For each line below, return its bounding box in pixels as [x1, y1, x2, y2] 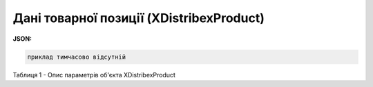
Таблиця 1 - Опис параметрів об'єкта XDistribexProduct [12, 70, 176, 79]
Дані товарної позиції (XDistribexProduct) [12, 10, 265, 26]
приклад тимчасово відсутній [27, 52, 126, 61]
